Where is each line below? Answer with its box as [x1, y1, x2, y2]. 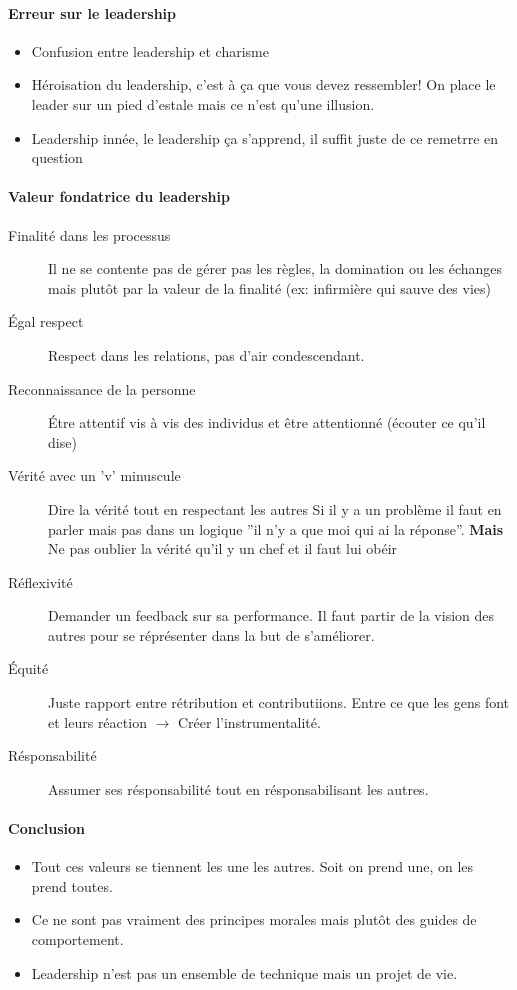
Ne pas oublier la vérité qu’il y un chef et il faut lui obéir [48, 538, 398, 559]
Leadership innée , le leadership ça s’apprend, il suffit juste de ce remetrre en [31, 127, 499, 148]
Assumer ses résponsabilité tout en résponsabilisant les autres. [48, 778, 429, 799]
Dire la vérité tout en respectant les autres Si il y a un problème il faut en [48, 498, 502, 519]
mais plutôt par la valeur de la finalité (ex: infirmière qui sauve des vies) [48, 277, 492, 298]
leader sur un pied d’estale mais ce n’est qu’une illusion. [31, 93, 375, 114]
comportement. [31, 929, 124, 950]
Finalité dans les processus [8, 224, 171, 245]
